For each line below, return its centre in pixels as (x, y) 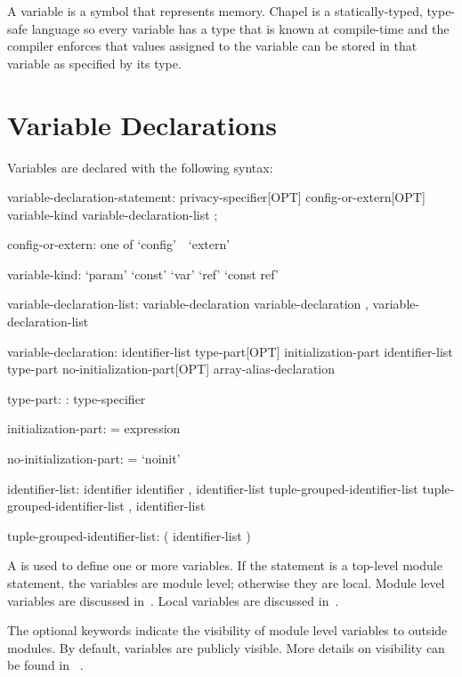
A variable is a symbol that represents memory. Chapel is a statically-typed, (215, 11)
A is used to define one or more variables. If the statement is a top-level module (225, 565)
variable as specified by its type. (94, 63)
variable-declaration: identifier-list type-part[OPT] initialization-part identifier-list (230, 351)
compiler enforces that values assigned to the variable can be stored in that (212, 46)
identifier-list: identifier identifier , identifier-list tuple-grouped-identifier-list (213, 488)
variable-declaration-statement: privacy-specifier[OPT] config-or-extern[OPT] (216, 197)
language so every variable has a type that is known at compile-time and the (240, 28)
